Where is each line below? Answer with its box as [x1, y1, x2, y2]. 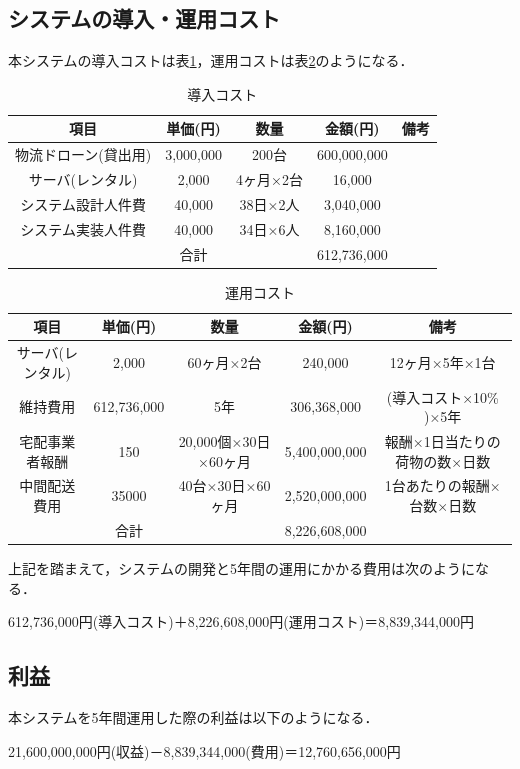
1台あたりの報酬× [384, 475, 501, 496]
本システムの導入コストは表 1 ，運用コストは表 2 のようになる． [8, 50, 414, 71]
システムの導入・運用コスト [8, 3, 281, 34]
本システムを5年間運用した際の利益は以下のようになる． [8, 706, 379, 727]
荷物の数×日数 [395, 450, 491, 471]
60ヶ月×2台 [187, 351, 262, 372]
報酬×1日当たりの [384, 431, 501, 452]
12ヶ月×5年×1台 [389, 351, 496, 372]
